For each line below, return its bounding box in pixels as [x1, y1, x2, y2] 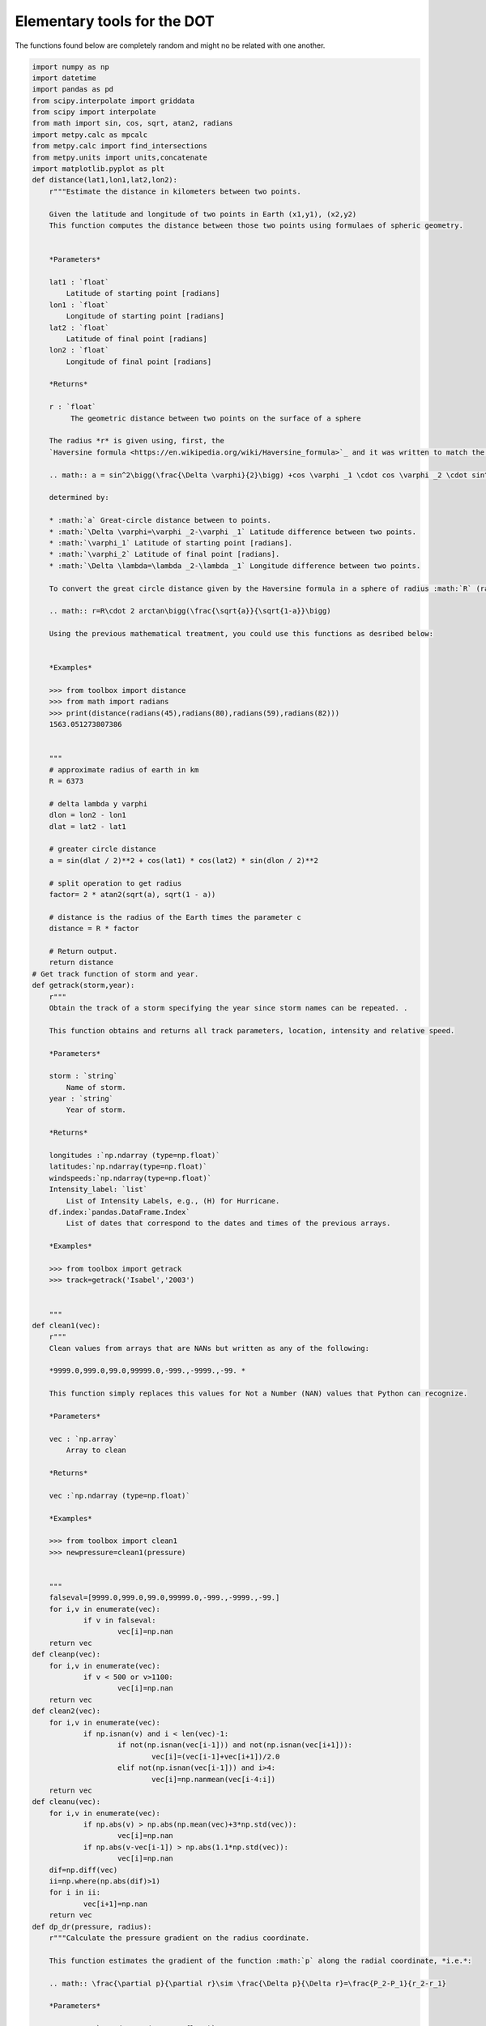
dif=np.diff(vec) [49, 1865, 118, 1874]
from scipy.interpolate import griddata [32, 96, 194, 105]
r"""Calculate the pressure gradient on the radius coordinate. [49, 1933, 310, 1943]
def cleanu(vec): [32, 1797, 101, 1806]
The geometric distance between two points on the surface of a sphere [70, 413, 361, 423]
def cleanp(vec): [32, 1650, 101, 1659]
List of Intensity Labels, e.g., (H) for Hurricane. [66, 1196, 280, 1205]
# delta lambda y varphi [49, 799, 148, 808]
